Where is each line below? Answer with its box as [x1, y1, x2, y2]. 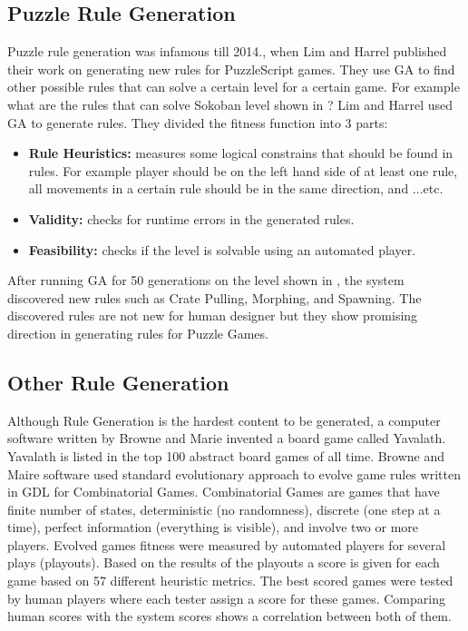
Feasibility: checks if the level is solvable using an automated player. [28, 240, 416, 259]
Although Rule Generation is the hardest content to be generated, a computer [7, 410, 441, 429]
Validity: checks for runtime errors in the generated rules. [28, 209, 355, 228]
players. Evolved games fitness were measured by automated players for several [7, 535, 446, 554]
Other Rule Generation [7, 368, 229, 396]
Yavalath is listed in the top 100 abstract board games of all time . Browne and [7, 446, 445, 465]
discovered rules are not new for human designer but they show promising [7, 306, 418, 325]
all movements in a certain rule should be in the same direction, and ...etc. [28, 179, 444, 198]
